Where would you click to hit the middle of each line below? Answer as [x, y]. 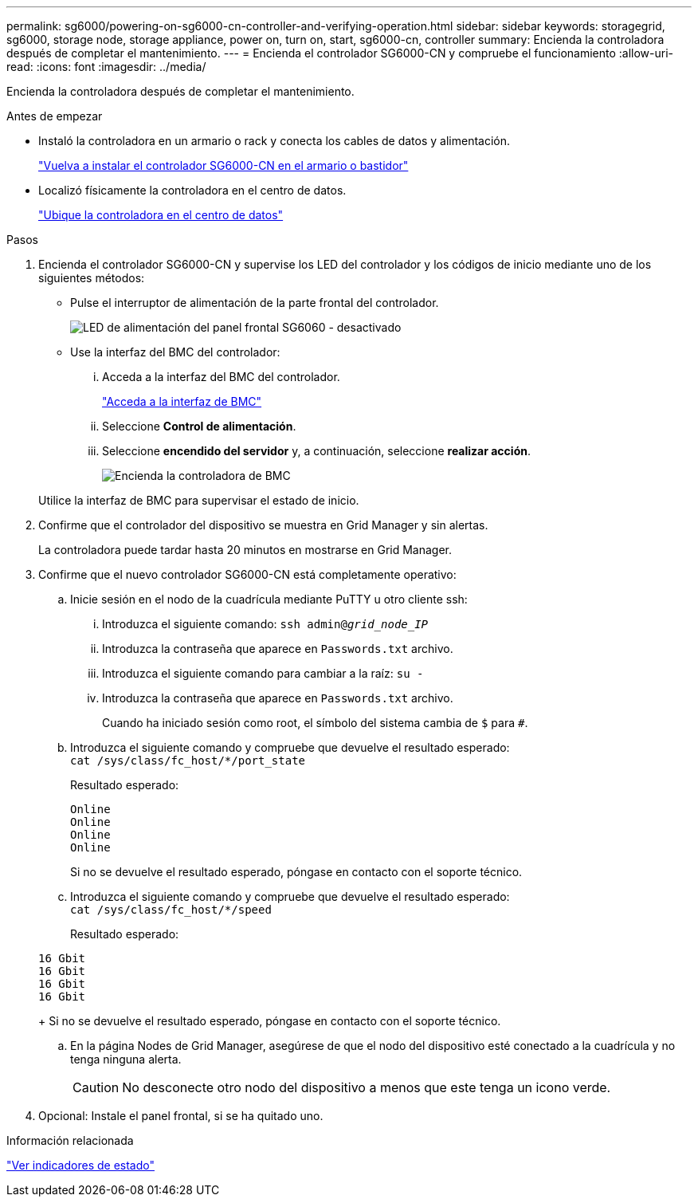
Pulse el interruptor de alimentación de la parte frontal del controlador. [255, 303]
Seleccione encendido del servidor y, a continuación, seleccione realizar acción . [316, 451]
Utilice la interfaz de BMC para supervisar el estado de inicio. [199, 500]
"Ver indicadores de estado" [80, 1165]
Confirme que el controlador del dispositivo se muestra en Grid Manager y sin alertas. [263, 525]
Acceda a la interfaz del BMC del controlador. [221, 377]
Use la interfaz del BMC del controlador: [175, 352]
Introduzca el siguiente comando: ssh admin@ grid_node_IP [265, 624]
